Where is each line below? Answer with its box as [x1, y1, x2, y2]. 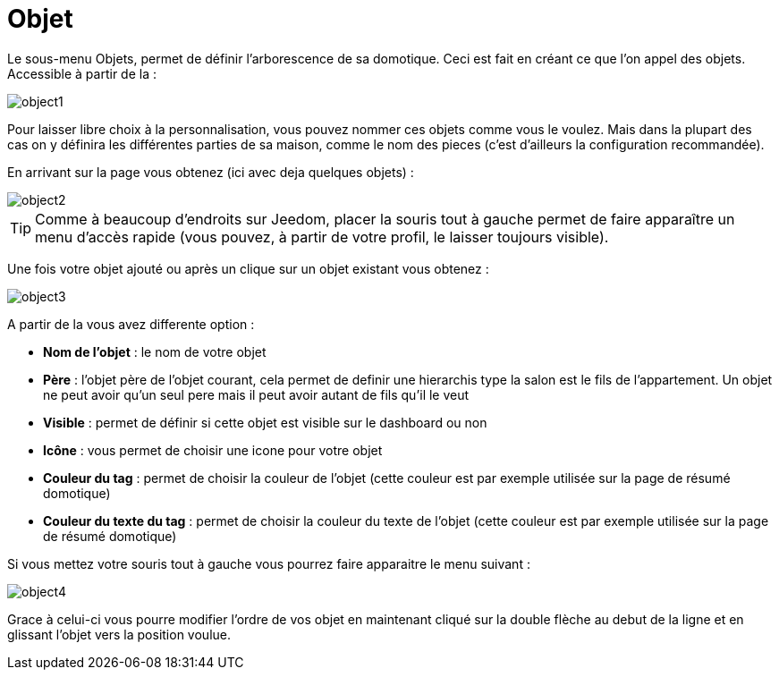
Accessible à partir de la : [7, 65, 157, 81]
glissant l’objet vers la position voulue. [7, 626, 231, 642]
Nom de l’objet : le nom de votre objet [43, 343, 267, 360]
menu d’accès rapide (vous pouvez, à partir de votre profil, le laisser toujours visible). [35, 227, 609, 246]
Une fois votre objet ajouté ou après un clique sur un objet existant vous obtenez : [7, 260, 489, 276]
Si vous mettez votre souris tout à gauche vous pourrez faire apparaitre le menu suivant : [7, 555, 530, 571]
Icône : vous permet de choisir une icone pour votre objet [43, 442, 383, 458]
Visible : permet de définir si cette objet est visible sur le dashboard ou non [43, 414, 487, 430]
